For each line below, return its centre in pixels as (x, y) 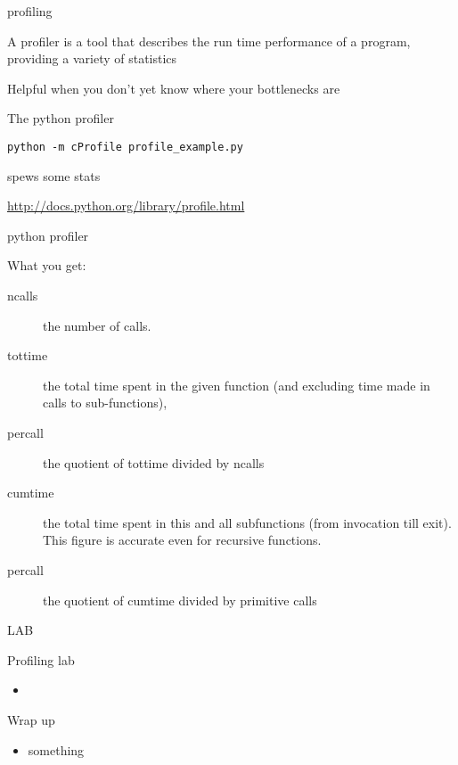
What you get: (47, 265)
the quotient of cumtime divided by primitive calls (180, 600)
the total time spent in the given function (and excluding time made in (237, 385)
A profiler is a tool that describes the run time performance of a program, (209, 41)
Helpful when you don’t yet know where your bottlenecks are (174, 88)
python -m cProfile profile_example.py (125, 147)
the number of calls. (97, 325)
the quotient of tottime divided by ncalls (154, 462)
